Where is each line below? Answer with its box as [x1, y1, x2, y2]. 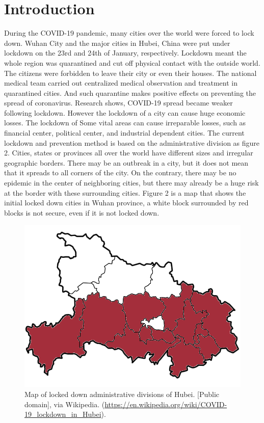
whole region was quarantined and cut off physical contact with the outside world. [4, 57, 260, 68]
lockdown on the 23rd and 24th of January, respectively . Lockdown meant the [4, 47, 247, 58]
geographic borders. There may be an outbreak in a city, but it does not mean [4, 157, 249, 168]
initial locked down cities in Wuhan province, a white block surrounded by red [4, 197, 249, 208]
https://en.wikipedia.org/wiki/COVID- [104, 399, 227, 409]
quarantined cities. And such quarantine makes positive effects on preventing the [4, 87, 256, 98]
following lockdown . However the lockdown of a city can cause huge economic [4, 107, 246, 118]
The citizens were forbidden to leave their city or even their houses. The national [4, 67, 257, 78]
